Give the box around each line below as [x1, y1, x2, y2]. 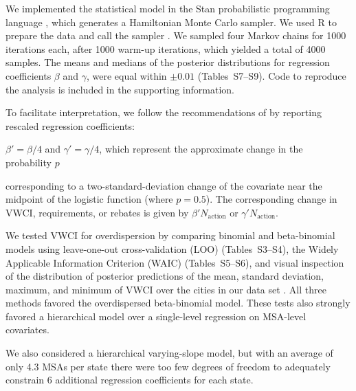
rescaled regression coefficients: [5, 118, 135, 133]
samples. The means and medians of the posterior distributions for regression [5, 55, 330, 69]
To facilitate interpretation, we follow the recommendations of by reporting [5, 105, 322, 120]
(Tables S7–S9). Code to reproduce [197, 68, 346, 82]
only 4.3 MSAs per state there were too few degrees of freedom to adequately [5, 359, 331, 373]
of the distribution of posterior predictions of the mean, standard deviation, [5, 269, 324, 283]
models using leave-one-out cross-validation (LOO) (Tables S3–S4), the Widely [5, 241, 339, 256]
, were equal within [86, 68, 167, 82]
